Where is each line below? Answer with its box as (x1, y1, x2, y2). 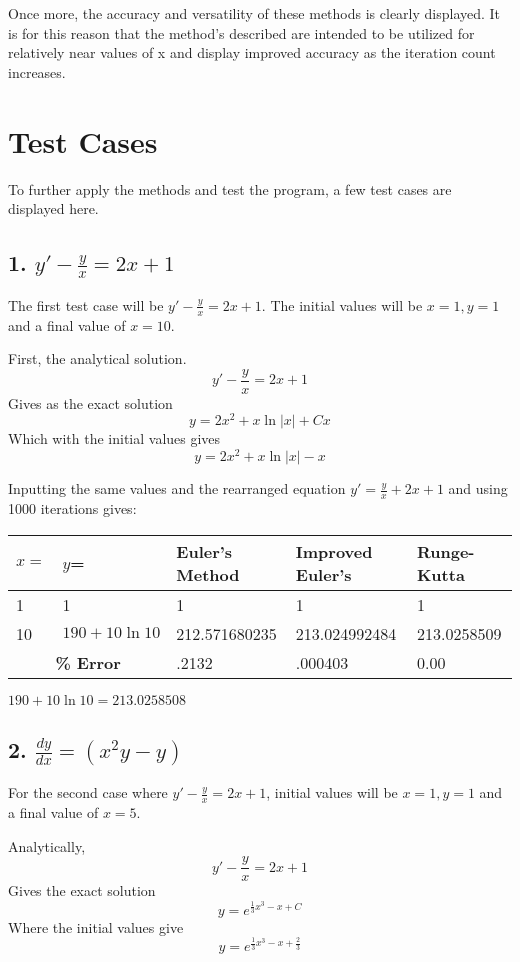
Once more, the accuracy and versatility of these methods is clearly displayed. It (8, 3, 501, 23)
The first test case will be (8, 294, 164, 315)
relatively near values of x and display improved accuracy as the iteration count (8, 42, 496, 63)
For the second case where (8, 782, 168, 803)
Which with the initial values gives (8, 428, 221, 449)
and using (448, 478, 508, 499)
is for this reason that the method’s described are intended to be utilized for (8, 22, 475, 43)
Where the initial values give (8, 916, 184, 937)
